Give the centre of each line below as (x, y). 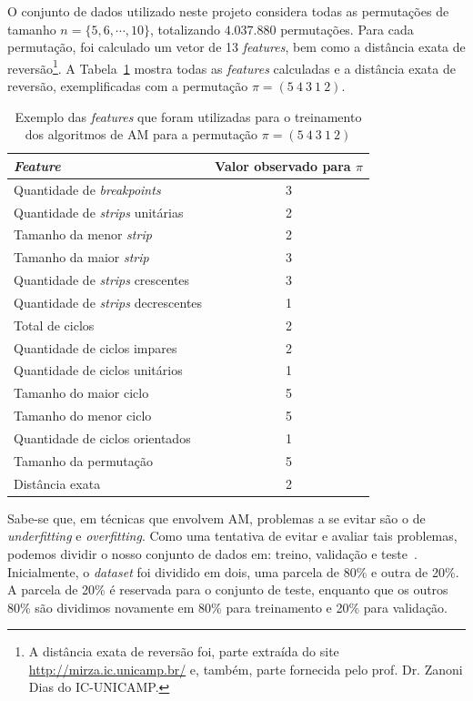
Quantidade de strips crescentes (102, 280)
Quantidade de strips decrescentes (108, 302)
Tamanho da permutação (83, 460)
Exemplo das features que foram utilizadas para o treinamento (188, 116)
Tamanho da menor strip (83, 234)
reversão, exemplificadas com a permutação (128, 86)
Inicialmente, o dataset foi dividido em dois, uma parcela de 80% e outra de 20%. (233, 571)
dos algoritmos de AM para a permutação (141, 134)
